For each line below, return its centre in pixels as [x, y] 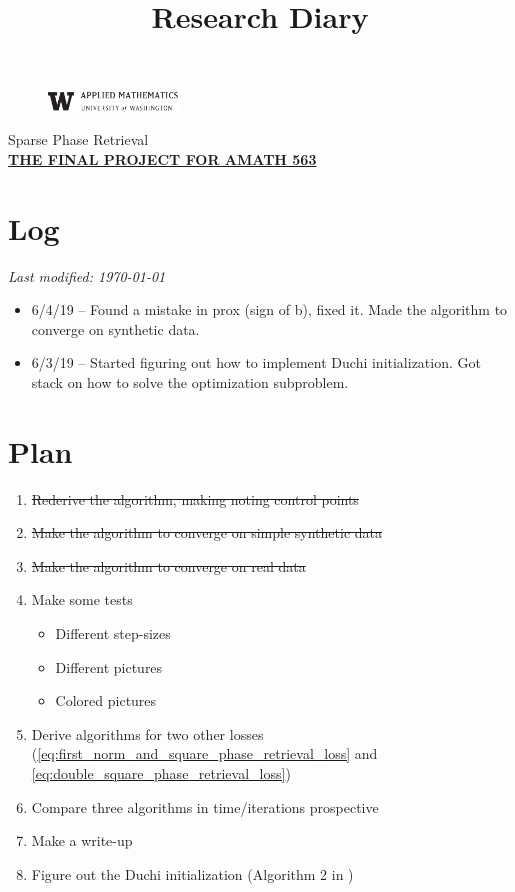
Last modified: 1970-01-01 [87, 275]
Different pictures [109, 666]
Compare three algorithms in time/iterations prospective [205, 806]
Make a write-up [82, 840]
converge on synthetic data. [115, 328]
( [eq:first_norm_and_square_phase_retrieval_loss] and [204, 753]
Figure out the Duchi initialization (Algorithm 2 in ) [192, 873]
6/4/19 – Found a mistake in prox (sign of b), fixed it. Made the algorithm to [269, 309]
